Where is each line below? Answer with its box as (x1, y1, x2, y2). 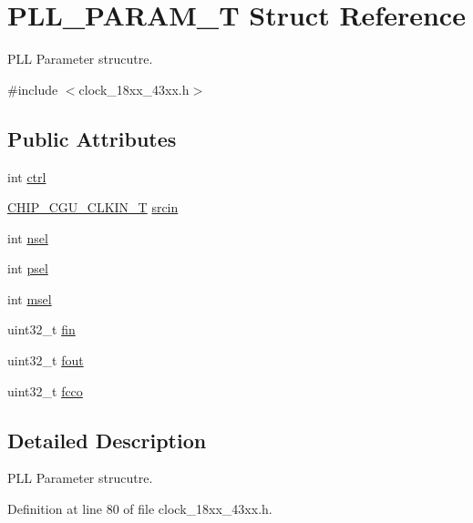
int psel (7, 259, 48, 278)
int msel (7, 289, 52, 308)
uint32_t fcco (7, 381, 83, 400)
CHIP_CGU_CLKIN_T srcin (7, 198, 179, 217)
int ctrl (7, 167, 46, 186)
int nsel (7, 228, 48, 247)
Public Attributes (7, 124, 177, 152)
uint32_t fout (7, 351, 84, 370)
